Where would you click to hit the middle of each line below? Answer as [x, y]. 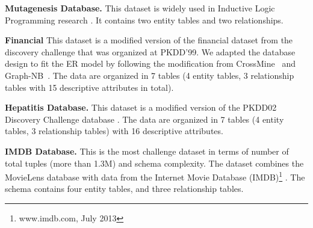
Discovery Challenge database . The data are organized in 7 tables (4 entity [144, 119]
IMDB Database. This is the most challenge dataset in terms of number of [147, 151]
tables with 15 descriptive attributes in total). [89, 87]
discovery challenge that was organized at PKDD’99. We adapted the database [150, 51]
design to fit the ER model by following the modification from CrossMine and [150, 63]
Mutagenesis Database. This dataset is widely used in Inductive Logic [140, 8]
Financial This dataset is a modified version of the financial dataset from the [149, 40]
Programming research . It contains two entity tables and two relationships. [144, 20]
